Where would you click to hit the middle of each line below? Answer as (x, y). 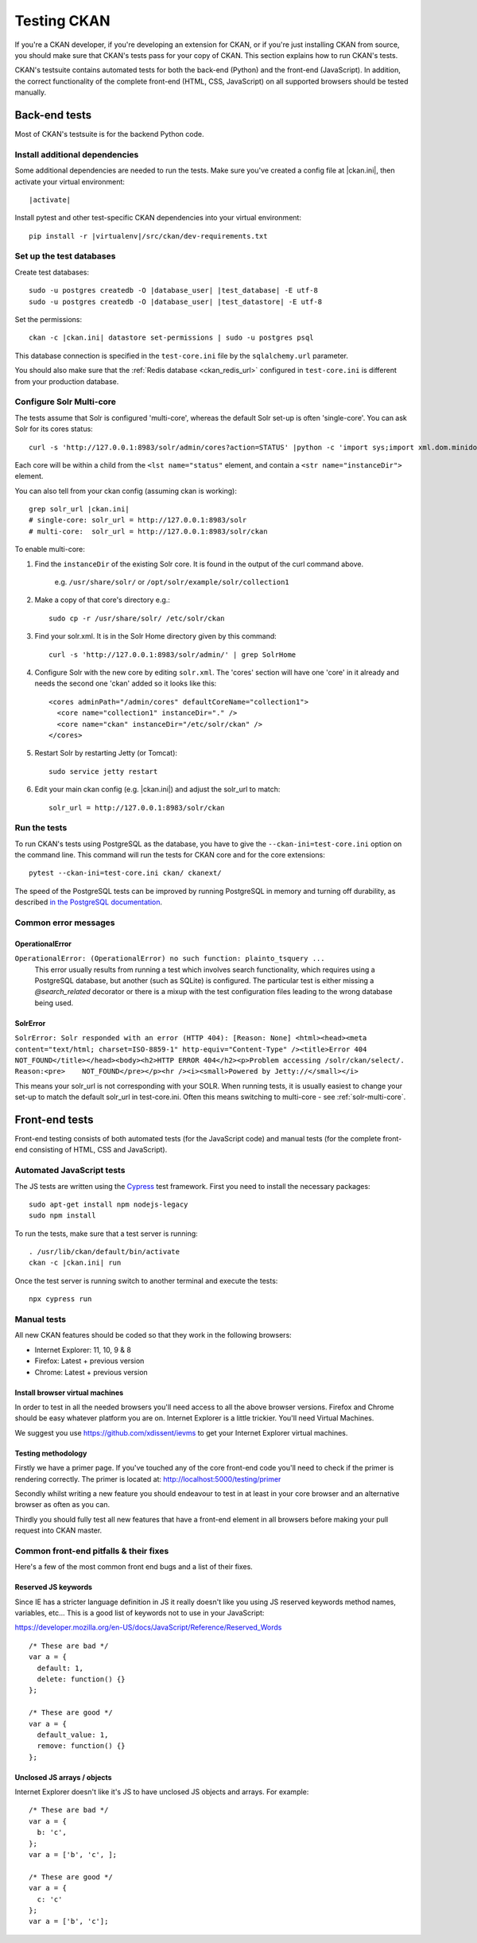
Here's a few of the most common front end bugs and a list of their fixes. (134, 1567)
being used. (54, 1003)
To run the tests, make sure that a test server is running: (106, 1234)
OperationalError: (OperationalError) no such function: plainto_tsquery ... (170, 959)
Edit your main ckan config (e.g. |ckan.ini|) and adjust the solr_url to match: (157, 789)
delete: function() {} (81, 1679)
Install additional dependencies (77, 154)
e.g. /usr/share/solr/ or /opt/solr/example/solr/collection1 (172, 582)
